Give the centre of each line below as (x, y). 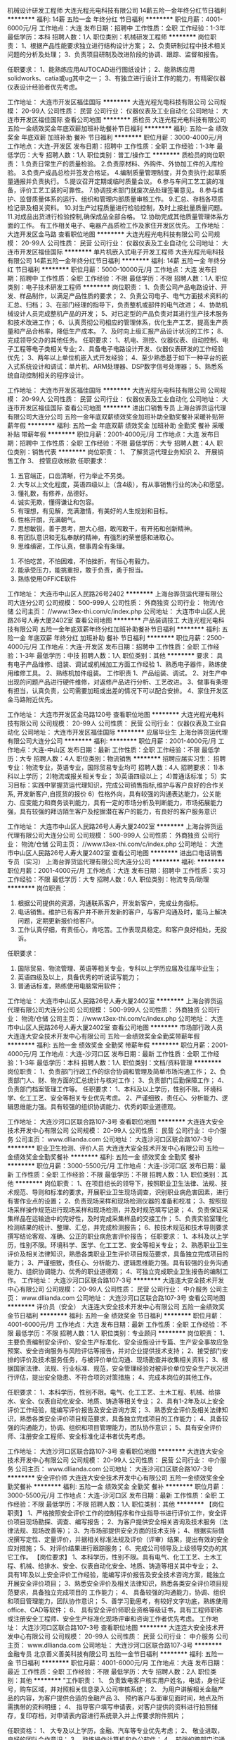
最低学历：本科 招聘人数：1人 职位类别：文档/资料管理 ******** (129, 1062)
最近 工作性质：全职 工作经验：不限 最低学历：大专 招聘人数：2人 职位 (109, 1672)
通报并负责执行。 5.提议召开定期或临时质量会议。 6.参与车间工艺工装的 (116, 181)
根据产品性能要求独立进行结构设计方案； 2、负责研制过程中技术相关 (128, 45)
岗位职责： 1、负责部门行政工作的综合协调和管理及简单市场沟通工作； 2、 (114, 1071)
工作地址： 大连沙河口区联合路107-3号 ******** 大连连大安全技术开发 (123, 1280)
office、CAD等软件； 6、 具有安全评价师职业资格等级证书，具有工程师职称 (115, 1610)
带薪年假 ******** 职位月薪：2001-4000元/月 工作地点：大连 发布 (117, 434)
